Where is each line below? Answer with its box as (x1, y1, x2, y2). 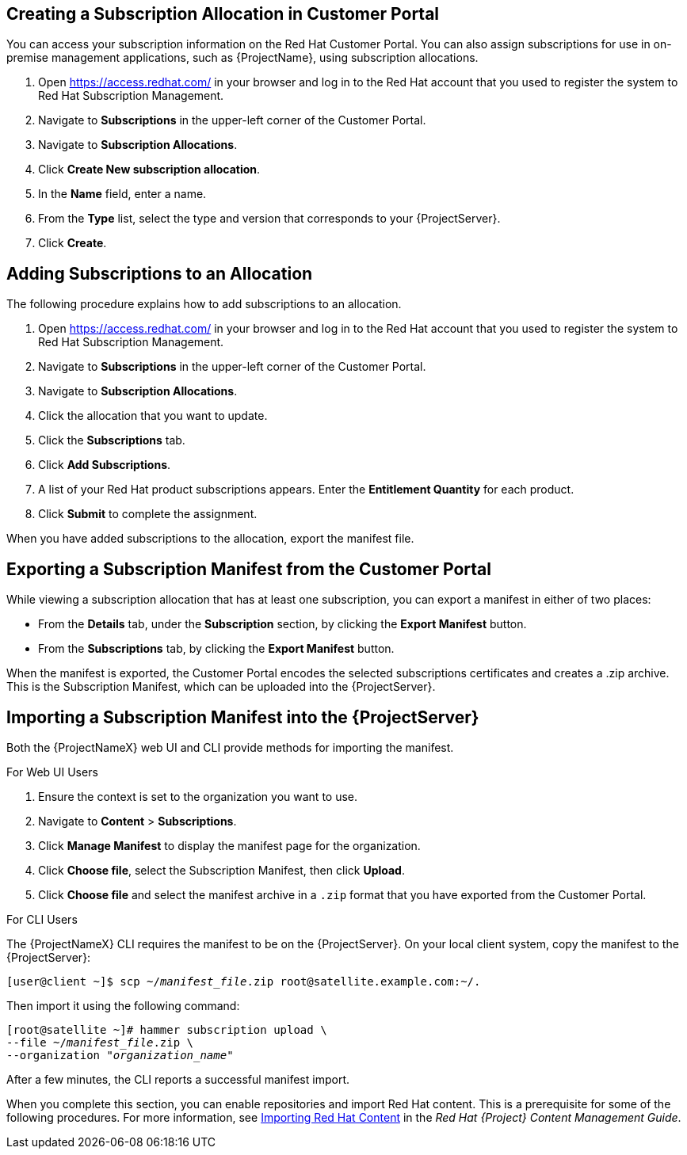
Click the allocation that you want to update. (38, 409, 268, 423)
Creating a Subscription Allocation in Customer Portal (6, 4, 440, 24)
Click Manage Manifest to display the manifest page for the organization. (38, 838, 421, 852)
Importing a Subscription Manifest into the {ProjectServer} (6, 707, 479, 727)
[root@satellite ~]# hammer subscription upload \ (6, 1023, 327, 1036)
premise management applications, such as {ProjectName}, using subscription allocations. (6, 51, 479, 65)
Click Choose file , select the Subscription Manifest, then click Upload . (38, 863, 405, 877)
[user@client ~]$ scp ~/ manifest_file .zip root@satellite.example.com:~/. (6, 974, 481, 988)
